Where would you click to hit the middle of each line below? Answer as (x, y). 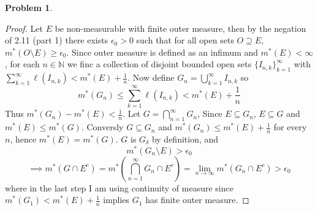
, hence (23, 139)
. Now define (151, 77)
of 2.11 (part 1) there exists (57, 40)
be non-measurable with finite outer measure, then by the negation (180, 28)
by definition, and (185, 139)
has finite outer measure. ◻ (197, 200)
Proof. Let (24, 28)
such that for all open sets (185, 40)
